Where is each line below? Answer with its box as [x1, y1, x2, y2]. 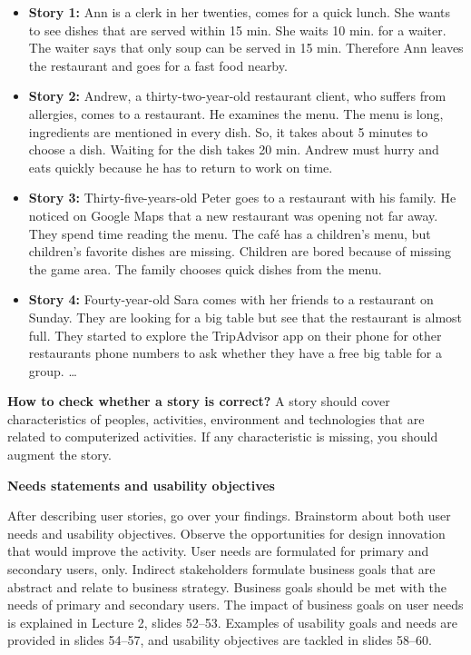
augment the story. [7, 445, 112, 464]
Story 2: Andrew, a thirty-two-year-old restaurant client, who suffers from [28, 86, 446, 105]
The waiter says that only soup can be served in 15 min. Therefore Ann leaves [28, 38, 464, 57]
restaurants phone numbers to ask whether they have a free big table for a [28, 343, 442, 362]
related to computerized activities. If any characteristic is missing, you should [7, 427, 438, 446]
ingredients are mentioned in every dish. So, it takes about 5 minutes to [28, 122, 428, 141]
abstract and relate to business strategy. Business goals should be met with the [7, 577, 447, 596]
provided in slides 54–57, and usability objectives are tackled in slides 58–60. [7, 630, 432, 650]
